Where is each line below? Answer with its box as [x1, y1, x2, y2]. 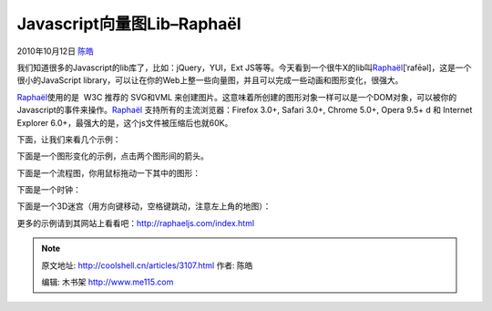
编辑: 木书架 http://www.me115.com [41, 276, 174, 287]
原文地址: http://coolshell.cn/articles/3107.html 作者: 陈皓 [41, 260, 254, 271]
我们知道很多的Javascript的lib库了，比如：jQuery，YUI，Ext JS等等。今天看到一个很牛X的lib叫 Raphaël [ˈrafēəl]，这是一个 [16, 62, 472, 73]
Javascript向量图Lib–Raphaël [16, 14, 241, 34]
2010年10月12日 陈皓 [16, 46, 95, 57]
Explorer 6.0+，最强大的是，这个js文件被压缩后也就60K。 [16, 117, 233, 128]
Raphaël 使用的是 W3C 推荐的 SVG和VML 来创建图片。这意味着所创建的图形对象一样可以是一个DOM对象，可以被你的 [16, 91, 457, 102]
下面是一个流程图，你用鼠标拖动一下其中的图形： [16, 167, 200, 178]
